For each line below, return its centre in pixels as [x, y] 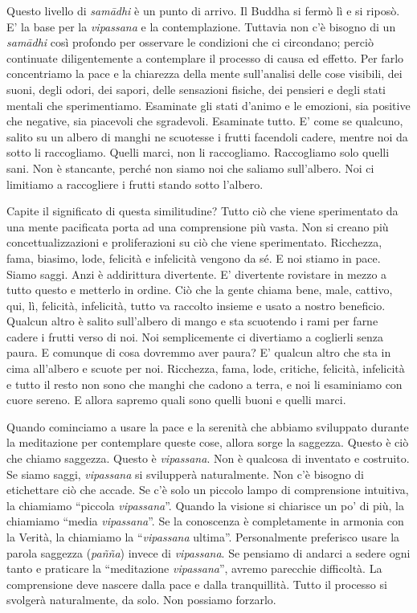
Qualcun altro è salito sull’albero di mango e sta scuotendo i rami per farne [192, 321]
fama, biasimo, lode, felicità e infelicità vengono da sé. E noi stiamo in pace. [194, 257]
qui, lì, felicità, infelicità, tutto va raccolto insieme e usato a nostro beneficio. [196, 305]
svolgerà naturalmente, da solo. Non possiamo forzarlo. [141, 600]
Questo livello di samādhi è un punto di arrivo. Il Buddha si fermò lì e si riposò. [203, 10]
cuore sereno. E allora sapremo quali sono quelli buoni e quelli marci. [176, 400]
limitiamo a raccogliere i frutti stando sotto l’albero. [135, 184]
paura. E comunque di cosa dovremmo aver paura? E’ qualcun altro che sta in [199, 352]
